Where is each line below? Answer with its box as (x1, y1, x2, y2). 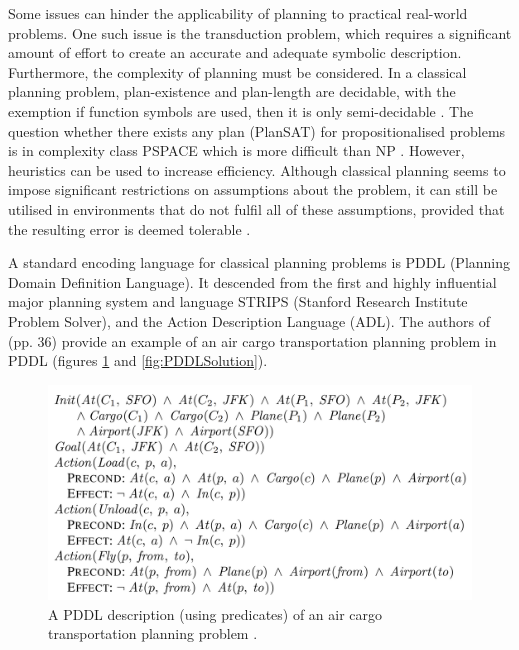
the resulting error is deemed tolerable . (8, 218, 251, 239)
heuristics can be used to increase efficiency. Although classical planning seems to (8, 159, 506, 180)
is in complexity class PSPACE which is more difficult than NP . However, (8, 140, 465, 161)
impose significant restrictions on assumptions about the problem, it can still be (8, 179, 498, 200)
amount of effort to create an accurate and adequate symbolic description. (8, 42, 462, 63)
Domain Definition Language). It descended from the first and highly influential (8, 271, 497, 292)
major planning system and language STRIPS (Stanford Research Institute (8, 291, 468, 312)
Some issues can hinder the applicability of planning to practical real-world (8, 3, 468, 23)
